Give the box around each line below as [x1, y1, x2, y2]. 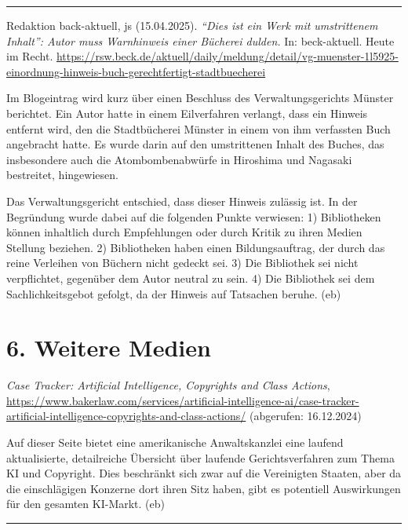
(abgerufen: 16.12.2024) [249, 408, 362, 424]
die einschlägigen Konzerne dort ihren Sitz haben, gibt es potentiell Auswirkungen [6, 480, 401, 496]
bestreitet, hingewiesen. [6, 166, 118, 183]
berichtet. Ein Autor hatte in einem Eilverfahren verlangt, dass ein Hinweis [6, 104, 368, 121]
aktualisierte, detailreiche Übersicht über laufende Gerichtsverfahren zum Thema [6, 449, 395, 466]
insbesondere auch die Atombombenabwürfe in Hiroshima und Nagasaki [6, 151, 352, 167]
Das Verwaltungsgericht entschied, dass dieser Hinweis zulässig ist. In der [6, 192, 358, 209]
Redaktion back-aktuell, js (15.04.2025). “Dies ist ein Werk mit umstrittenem [6, 17, 378, 33]
